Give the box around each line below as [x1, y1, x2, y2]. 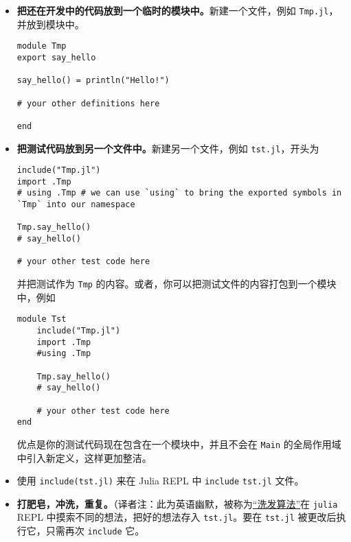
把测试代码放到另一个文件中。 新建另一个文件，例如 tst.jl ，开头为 [16, 141, 319, 155]
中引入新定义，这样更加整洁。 [16, 450, 152, 464]
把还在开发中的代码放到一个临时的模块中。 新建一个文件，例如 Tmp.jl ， [16, 3, 339, 17]
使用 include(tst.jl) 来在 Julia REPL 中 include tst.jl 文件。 [16, 473, 304, 488]
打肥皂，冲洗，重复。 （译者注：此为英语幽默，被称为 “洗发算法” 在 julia [16, 496, 338, 510]
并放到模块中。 [16, 16, 84, 31]
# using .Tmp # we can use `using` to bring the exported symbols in [16, 188, 342, 198]
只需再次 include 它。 [45, 523, 145, 538]
